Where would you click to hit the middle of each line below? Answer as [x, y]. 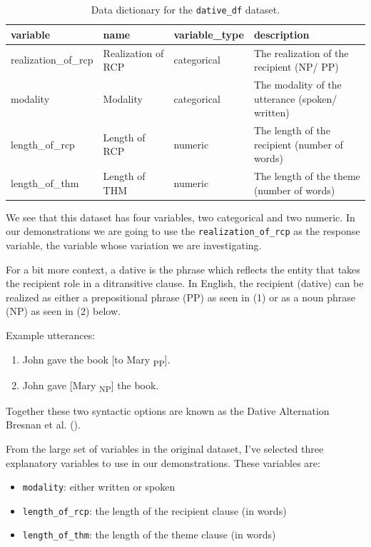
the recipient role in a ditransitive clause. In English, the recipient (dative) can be [185, 283]
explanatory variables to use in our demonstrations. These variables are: [163, 462]
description [281, 34]
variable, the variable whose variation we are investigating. [134, 245]
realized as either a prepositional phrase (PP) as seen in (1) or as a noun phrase [181, 297]
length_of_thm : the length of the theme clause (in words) [149, 535]
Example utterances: [51, 335]
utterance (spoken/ [295, 98]
